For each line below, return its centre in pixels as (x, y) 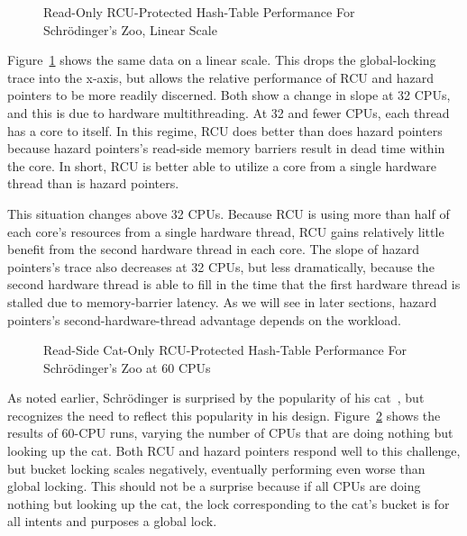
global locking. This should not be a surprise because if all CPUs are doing (214, 486)
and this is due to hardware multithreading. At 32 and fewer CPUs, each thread (229, 112)
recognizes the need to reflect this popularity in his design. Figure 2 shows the (224, 415)
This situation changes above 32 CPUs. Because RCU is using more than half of (229, 213)
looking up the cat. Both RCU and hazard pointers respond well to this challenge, (234, 451)
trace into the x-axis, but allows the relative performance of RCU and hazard (221, 77)
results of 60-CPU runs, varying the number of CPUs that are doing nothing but (230, 433)
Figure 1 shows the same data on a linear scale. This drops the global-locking (222, 60)
